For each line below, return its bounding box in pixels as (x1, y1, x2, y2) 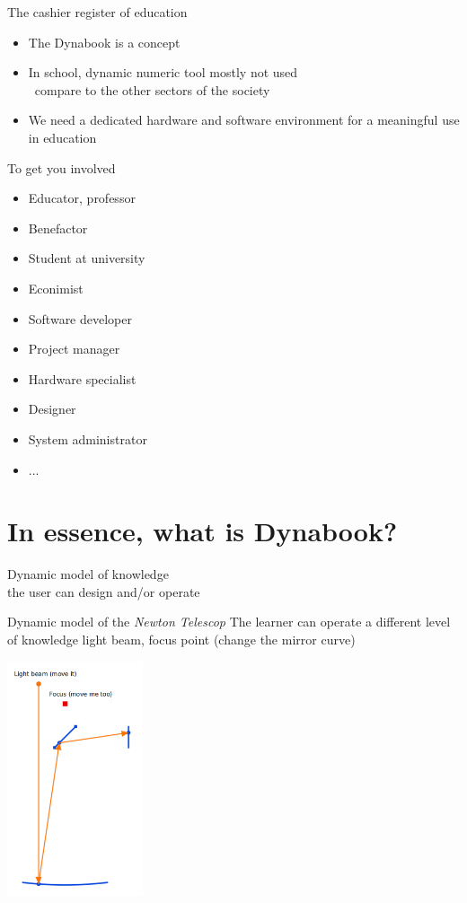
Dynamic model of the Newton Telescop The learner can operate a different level (7, 612, 451, 631)
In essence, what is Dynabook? (7, 513, 398, 549)
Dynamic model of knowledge (7, 565, 169, 583)
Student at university (28, 249, 145, 267)
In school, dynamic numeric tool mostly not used (28, 63, 298, 82)
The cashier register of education (7, 3, 188, 21)
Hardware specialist (28, 369, 137, 388)
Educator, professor (28, 188, 136, 207)
